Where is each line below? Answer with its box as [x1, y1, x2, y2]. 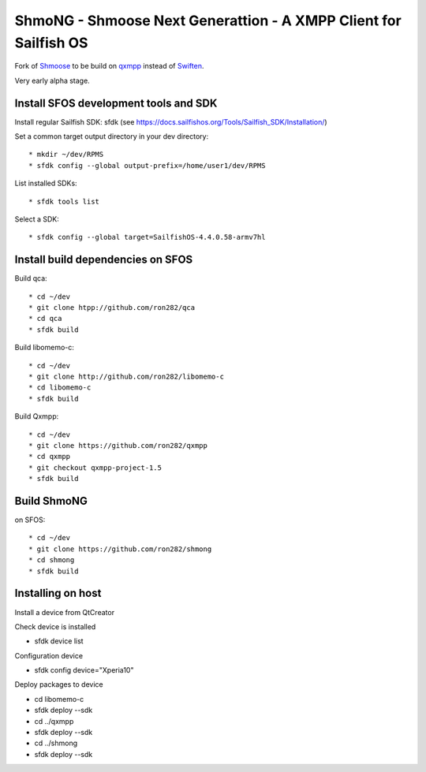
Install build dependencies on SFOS [14, 253, 193, 267]
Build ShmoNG [14, 494, 88, 508]
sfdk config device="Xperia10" [34, 666, 134, 675]
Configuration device [14, 651, 83, 660]
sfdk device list [34, 636, 84, 646]
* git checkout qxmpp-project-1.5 [28, 463, 162, 472]
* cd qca [28, 314, 62, 323]
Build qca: [14, 274, 47, 283]
